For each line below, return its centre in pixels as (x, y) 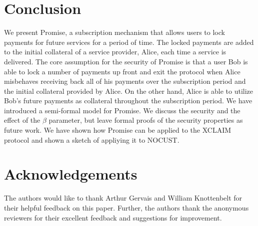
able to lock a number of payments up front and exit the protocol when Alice (122, 71)
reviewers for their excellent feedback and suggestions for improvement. (113, 217)
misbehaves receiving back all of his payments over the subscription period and (125, 81)
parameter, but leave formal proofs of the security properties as (146, 120)
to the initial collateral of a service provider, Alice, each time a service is (115, 52)
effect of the (22, 120)
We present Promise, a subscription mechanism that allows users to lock (114, 32)
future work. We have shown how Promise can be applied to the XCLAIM (118, 130)
